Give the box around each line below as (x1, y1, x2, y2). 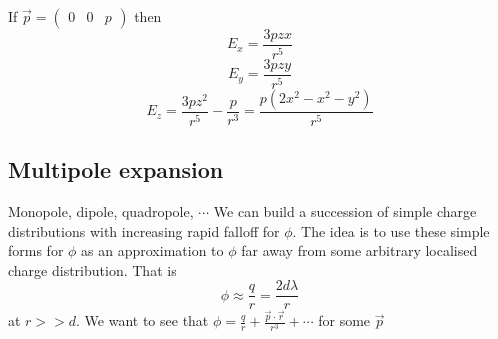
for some (318, 310, 371, 331)
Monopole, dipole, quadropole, (8, 200, 194, 221)
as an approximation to (81, 240, 224, 261)
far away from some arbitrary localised (241, 240, 478, 261)
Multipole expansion (8, 154, 224, 185)
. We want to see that (76, 310, 209, 331)
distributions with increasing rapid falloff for (8, 220, 280, 241)
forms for (8, 240, 64, 261)
